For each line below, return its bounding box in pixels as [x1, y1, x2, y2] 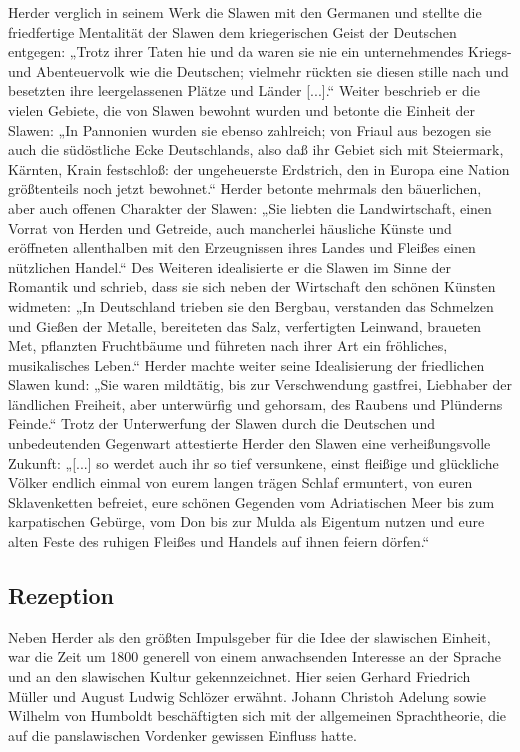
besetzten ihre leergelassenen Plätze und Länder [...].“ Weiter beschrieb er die [8, 80, 480, 101]
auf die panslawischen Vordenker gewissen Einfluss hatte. [8, 724, 357, 745]
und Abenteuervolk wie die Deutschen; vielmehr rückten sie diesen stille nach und [8, 60, 509, 81]
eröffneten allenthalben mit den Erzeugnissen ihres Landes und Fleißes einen [8, 237, 476, 258]
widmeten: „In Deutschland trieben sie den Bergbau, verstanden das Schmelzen [8, 295, 494, 316]
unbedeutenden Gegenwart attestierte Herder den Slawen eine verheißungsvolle [8, 433, 491, 454]
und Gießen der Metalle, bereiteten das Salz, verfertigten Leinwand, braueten [8, 315, 482, 336]
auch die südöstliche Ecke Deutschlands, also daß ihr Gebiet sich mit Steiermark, [8, 139, 504, 160]
